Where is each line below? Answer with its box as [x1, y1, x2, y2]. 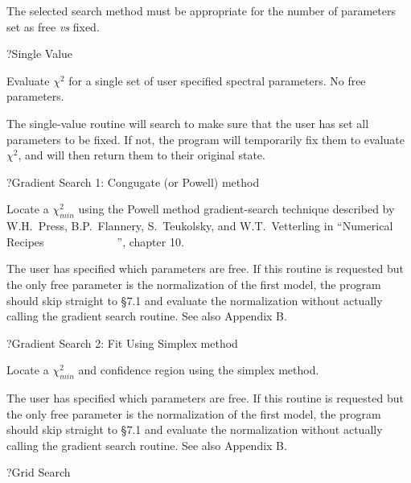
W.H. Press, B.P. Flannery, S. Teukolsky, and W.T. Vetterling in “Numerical [6, 217, 393, 234]
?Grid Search [6, 464, 71, 481]
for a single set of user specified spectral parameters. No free [68, 72, 366, 89]
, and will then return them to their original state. [18, 147, 265, 163]
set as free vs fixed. [6, 18, 100, 35]
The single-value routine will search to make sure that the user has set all [6, 114, 369, 131]
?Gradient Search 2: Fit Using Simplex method [6, 334, 238, 351]
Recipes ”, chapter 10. [6, 233, 184, 250]
